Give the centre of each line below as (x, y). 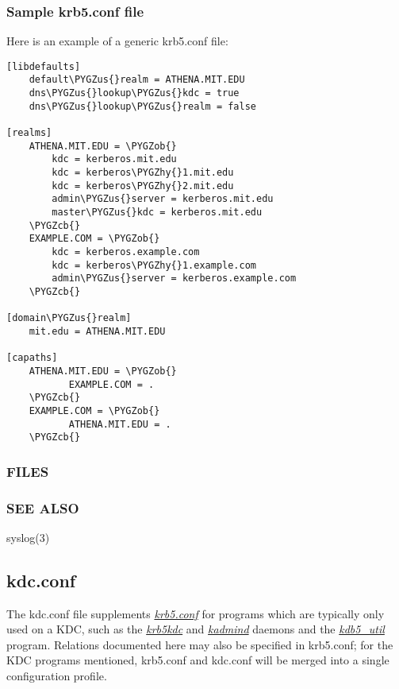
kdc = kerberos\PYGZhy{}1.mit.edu (143, 173)
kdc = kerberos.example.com (126, 252)
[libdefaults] (44, 66)
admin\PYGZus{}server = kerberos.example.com (174, 279)
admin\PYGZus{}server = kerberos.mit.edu (163, 199)
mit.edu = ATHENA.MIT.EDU (97, 331)
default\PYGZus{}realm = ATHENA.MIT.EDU (137, 80)
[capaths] (32, 358)
